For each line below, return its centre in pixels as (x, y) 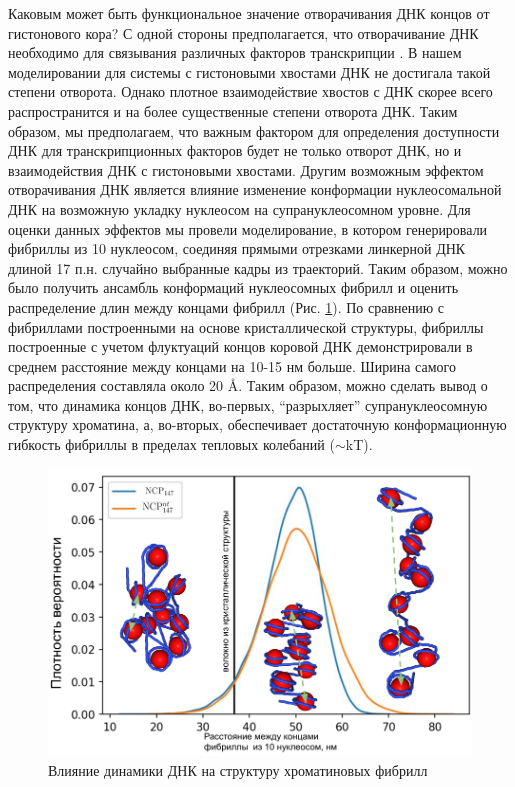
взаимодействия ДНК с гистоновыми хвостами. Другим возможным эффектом (246, 169)
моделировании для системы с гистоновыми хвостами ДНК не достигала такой (249, 71)
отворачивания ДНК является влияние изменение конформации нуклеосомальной (255, 189)
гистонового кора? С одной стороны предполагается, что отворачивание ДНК (243, 32)
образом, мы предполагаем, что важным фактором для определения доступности (254, 130)
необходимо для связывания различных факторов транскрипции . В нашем (235, 52)
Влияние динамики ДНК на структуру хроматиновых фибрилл (238, 769)
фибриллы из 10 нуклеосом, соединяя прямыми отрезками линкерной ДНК (237, 248)
